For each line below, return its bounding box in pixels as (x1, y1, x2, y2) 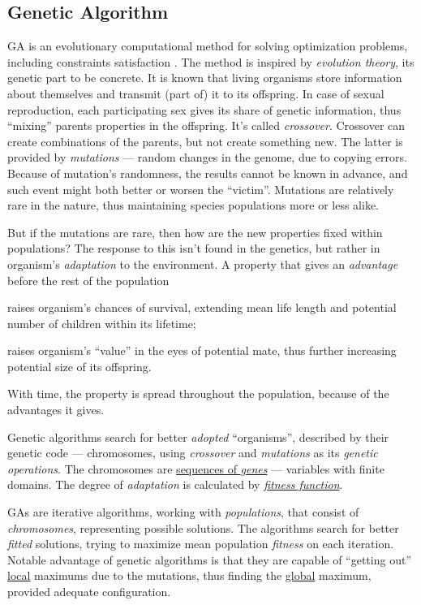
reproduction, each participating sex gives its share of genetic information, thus (7, 101, 402, 118)
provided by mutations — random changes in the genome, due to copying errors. (7, 149, 407, 166)
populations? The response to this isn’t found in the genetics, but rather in (7, 240, 380, 257)
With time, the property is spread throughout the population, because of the (7, 385, 389, 402)
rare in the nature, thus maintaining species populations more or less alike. (7, 197, 379, 214)
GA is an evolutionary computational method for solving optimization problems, (7, 37, 408, 54)
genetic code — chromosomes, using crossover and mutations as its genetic (7, 444, 378, 461)
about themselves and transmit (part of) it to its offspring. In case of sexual (7, 84, 384, 102)
